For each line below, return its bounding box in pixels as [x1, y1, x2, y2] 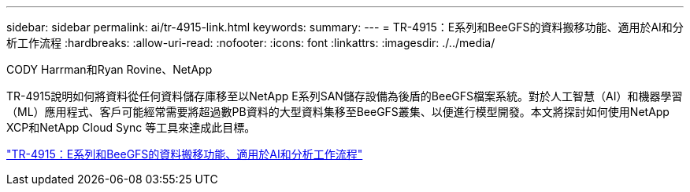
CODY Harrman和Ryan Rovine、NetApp [6, 63, 213, 76]
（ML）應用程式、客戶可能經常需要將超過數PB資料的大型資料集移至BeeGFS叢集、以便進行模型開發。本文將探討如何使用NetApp [6, 105, 670, 118]
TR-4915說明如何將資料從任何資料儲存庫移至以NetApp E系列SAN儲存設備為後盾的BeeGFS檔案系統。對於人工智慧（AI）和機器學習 [6, 89, 683, 103]
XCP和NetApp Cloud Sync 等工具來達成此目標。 [6, 121, 256, 134]
